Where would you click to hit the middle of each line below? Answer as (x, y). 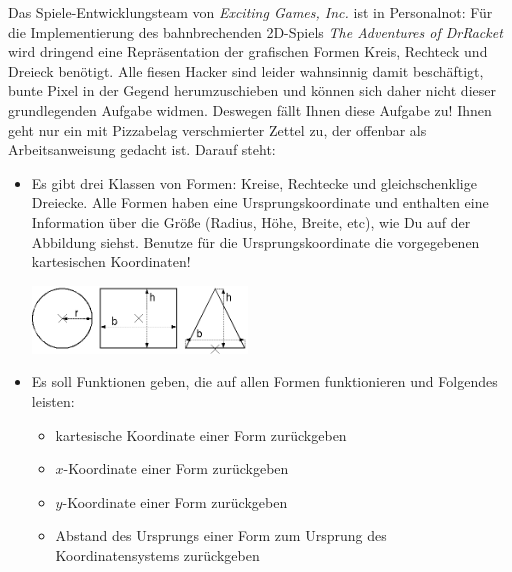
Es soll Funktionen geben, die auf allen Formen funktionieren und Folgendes (264, 381)
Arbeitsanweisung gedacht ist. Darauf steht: (142, 149)
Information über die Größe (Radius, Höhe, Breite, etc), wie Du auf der (251, 221)
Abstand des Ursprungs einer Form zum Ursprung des (221, 535)
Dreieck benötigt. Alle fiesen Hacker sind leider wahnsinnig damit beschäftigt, (246, 70)
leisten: (53, 400)
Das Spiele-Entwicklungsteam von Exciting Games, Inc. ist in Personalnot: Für (250, 12)
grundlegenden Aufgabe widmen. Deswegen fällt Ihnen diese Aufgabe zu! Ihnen (250, 109)
